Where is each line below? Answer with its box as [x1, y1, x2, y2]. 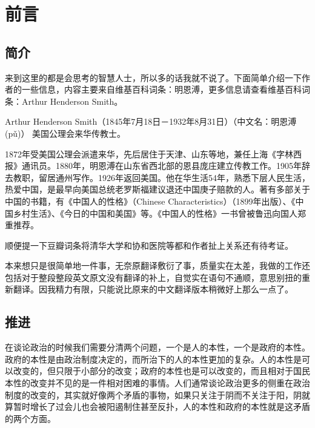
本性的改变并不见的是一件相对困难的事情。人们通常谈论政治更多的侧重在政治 [5, 377, 310, 389]
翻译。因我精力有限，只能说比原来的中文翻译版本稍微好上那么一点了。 [13, 283, 293, 295]
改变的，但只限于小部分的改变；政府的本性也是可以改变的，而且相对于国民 [13, 364, 310, 377]
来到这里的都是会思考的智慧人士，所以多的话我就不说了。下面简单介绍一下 [5, 71, 302, 84]
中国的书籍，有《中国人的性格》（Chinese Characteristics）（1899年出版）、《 [5, 194, 296, 207]
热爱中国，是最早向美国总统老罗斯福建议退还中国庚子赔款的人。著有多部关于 [5, 183, 310, 196]
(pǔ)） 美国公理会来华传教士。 [5, 127, 126, 139]
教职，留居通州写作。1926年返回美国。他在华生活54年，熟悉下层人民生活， [13, 171, 310, 183]
